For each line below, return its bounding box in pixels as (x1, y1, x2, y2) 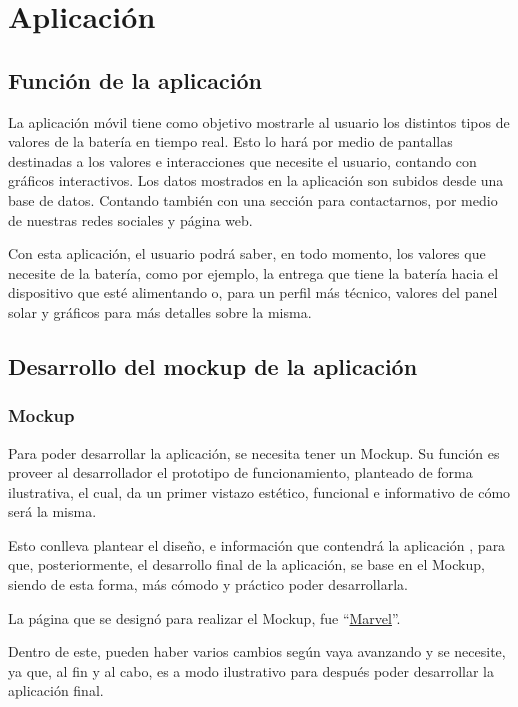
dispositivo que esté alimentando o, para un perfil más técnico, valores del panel (8, 282, 498, 303)
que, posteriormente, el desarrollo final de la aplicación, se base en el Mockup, (8, 554, 485, 575)
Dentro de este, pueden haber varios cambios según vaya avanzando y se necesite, (8, 641, 506, 662)
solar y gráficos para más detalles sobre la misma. (8, 301, 312, 322)
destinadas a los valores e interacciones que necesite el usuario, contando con (8, 150, 477, 171)
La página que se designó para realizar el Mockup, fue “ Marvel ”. (8, 607, 401, 628)
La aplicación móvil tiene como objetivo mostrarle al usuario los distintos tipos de (8, 111, 510, 132)
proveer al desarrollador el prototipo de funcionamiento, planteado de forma (8, 462, 473, 483)
